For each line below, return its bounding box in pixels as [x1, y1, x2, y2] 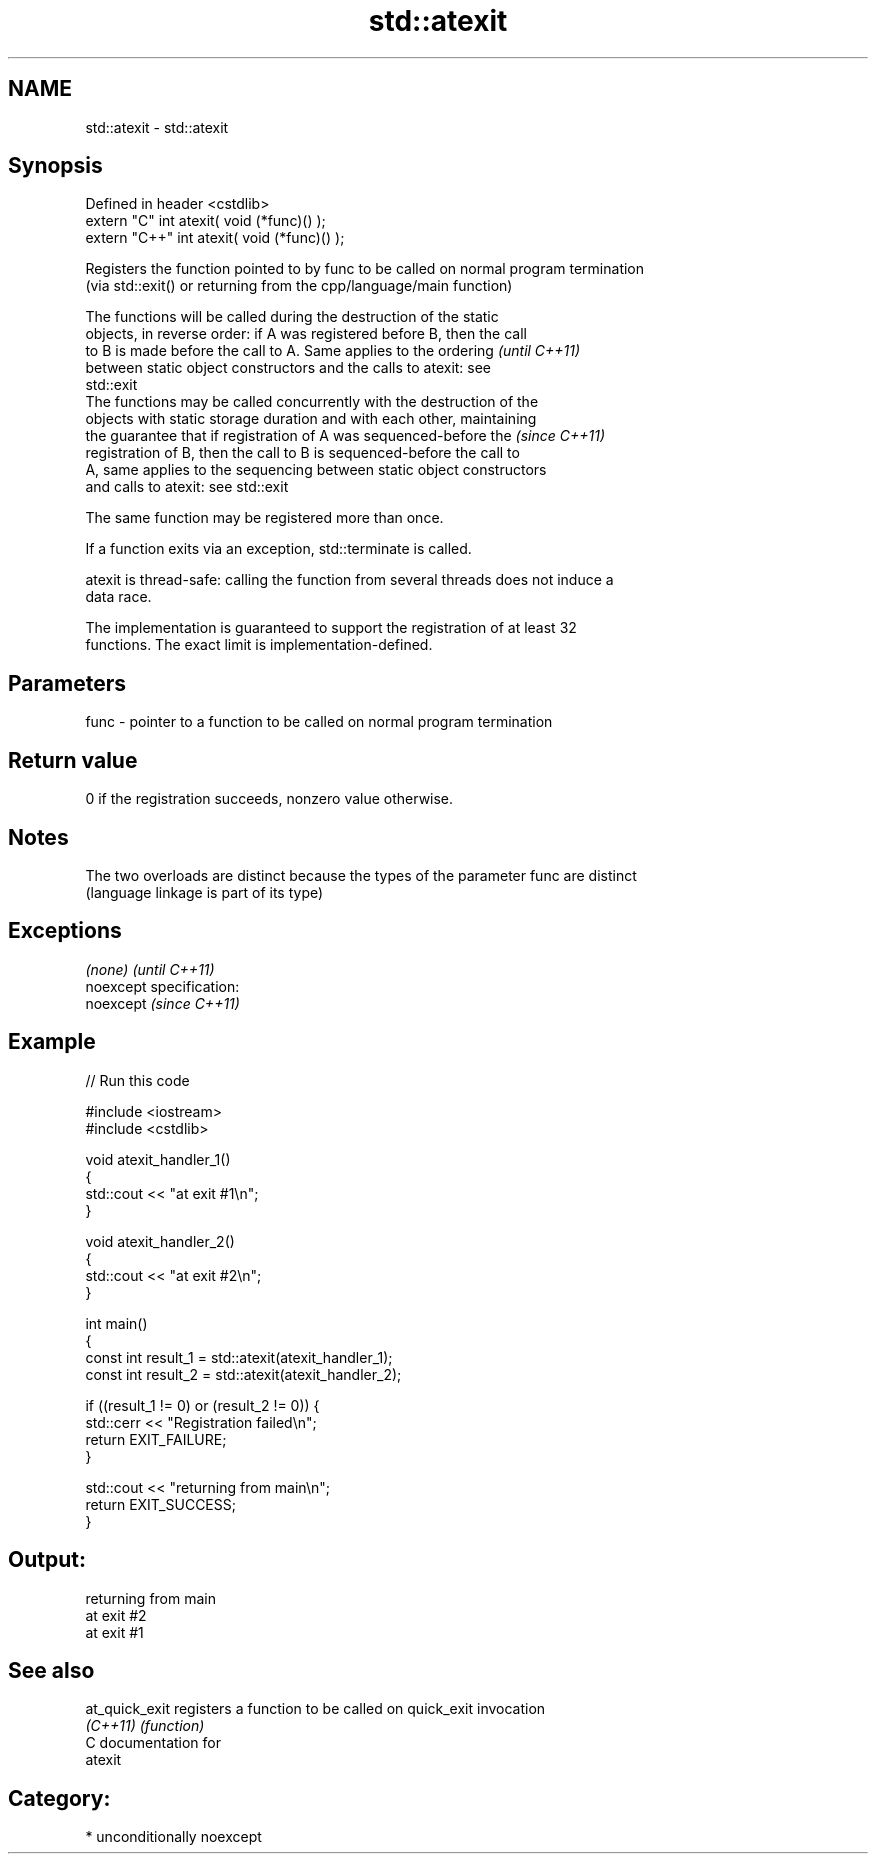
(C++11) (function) [85, 1717, 205, 1735]
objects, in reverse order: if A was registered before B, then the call [85, 325, 527, 343]
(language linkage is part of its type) [85, 883, 324, 901]
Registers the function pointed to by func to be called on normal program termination [85, 260, 645, 278]
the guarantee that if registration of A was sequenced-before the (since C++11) [85, 427, 605, 445]
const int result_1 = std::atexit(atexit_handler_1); [85, 1348, 393, 1366]
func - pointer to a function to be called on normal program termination [85, 713, 553, 731]
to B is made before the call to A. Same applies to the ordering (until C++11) [85, 342, 581, 360]
